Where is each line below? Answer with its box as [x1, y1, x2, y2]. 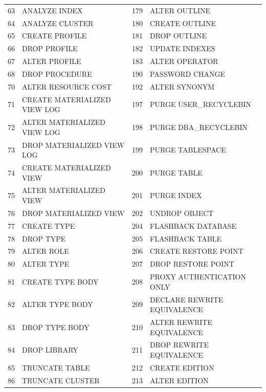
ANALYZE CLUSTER [22, 17, 94, 28]
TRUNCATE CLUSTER [22, 375, 100, 385]
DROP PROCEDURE [22, 68, 92, 79]
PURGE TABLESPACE [149, 144, 226, 155]
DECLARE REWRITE [149, 294, 224, 304]
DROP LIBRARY [22, 344, 78, 355]
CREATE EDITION [149, 362, 214, 373]
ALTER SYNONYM [149, 81, 215, 92]
